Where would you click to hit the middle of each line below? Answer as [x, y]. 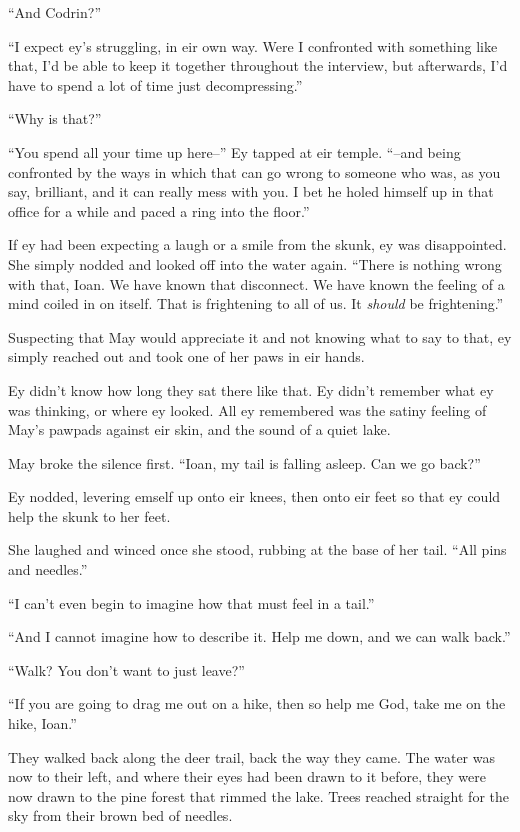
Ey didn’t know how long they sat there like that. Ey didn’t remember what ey [251, 389]
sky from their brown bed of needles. [120, 815]
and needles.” [48, 569]
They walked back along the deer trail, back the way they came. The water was [252, 756]
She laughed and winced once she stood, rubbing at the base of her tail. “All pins [257, 549]
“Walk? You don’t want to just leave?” [126, 669]
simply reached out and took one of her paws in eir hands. [186, 356]
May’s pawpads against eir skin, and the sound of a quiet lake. [199, 429]
